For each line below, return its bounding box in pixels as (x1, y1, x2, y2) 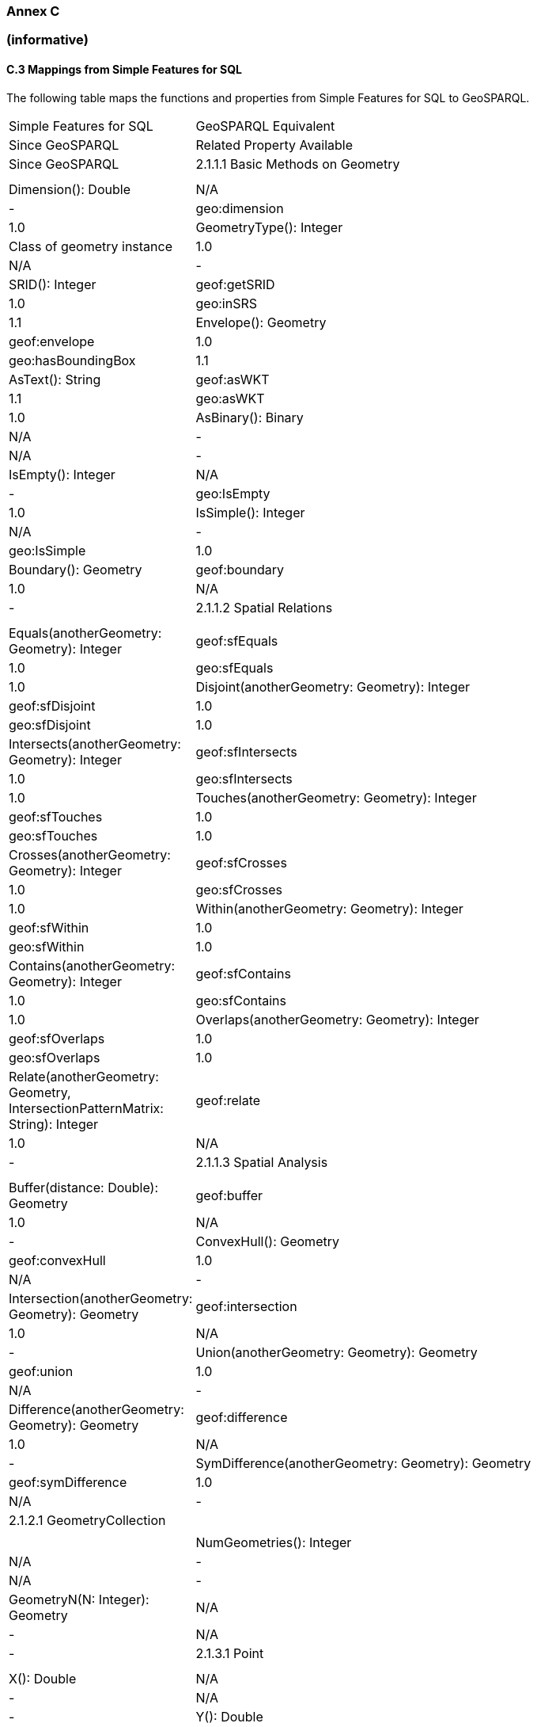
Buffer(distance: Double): (9, 1179, 158, 1195)
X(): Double (9, 1670, 77, 1687)
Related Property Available (195, 136, 354, 153)
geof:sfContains (195, 965, 291, 982)
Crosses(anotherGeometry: (9, 846, 171, 863)
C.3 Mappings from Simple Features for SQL (6, 62, 242, 76)
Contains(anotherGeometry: (9, 957, 176, 974)
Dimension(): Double (9, 181, 130, 197)
